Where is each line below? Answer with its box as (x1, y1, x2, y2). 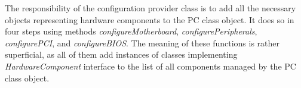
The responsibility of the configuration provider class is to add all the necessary (5, 2, 296, 14)
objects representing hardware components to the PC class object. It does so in (5, 13, 294, 26)
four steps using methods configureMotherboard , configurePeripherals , (5, 25, 257, 37)
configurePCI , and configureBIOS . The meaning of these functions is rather (5, 36, 279, 49)
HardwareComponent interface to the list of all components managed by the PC (5, 59, 296, 72)
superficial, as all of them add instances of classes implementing (5, 48, 238, 61)
